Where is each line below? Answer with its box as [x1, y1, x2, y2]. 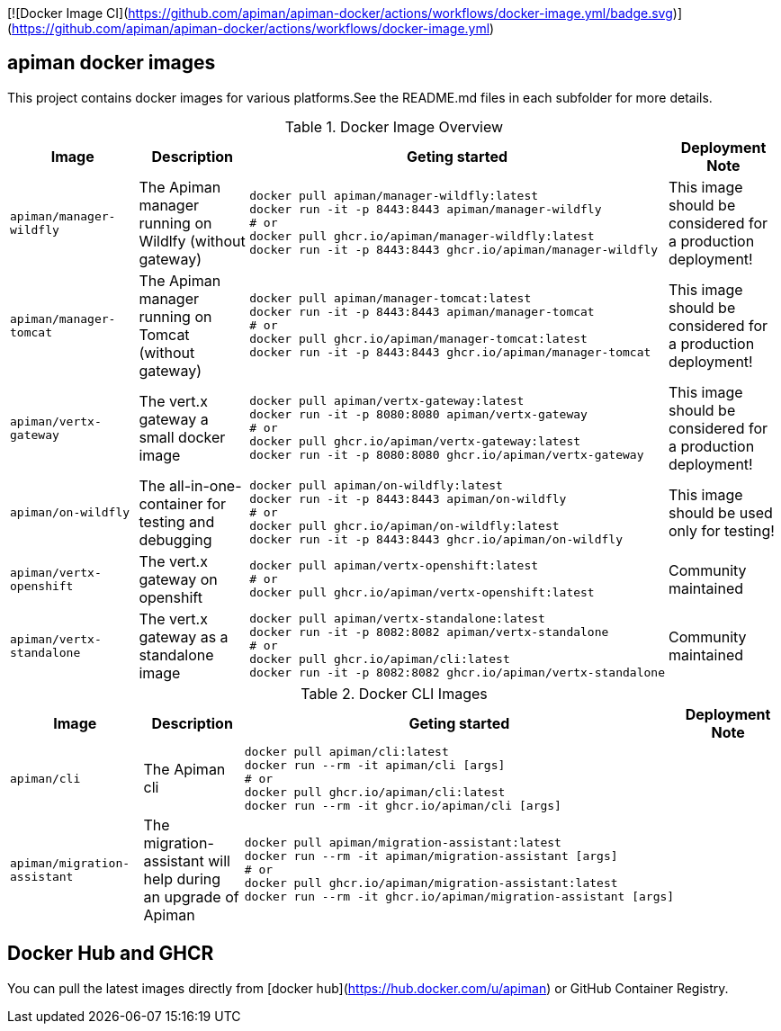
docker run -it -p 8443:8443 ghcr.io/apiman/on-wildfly [249, 533, 624, 547]
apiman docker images [7, 51, 216, 75]
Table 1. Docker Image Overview [284, 117, 504, 136]
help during [143, 869, 221, 888]
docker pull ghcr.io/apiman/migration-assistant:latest [244, 876, 618, 891]
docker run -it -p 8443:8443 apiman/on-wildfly [249, 492, 567, 507]
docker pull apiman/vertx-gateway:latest [249, 394, 525, 408]
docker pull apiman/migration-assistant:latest [244, 836, 561, 850]
